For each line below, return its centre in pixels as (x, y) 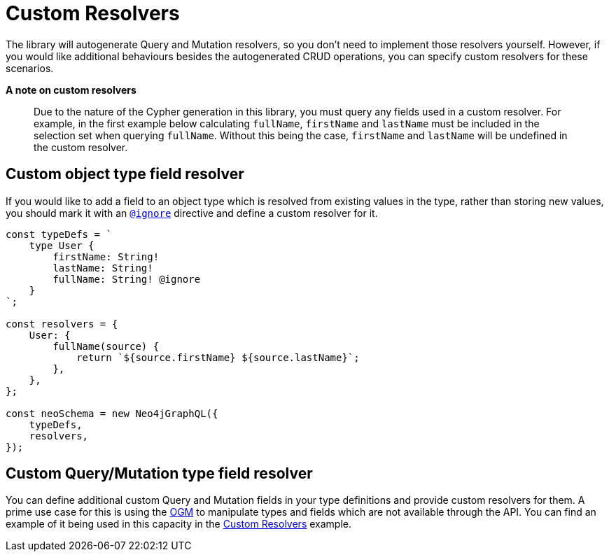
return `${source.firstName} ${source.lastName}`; (218, 357)
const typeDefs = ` (59, 234)
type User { (62, 245)
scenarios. (30, 68)
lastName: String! (103, 268)
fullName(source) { (106, 346)
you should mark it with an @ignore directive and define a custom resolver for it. (192, 213)
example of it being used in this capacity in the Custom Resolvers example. (178, 524)
